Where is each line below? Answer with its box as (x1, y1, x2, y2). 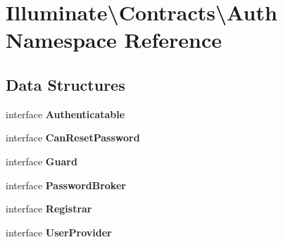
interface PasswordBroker (6, 177, 126, 192)
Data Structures (6, 73, 125, 95)
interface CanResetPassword (6, 130, 140, 145)
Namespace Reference (6, 25, 222, 54)
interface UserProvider (6, 224, 112, 239)
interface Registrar (6, 201, 92, 216)
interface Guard (6, 153, 77, 168)
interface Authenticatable (6, 106, 125, 121)
